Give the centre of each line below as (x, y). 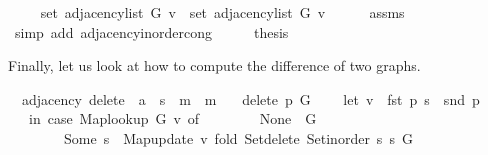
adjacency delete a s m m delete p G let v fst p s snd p (250, 98)
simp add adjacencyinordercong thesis (151, 31)
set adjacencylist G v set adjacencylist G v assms (222, 12)
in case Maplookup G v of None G (172, 118)
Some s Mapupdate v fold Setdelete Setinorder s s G (238, 137)
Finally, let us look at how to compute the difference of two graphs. (214, 65)
